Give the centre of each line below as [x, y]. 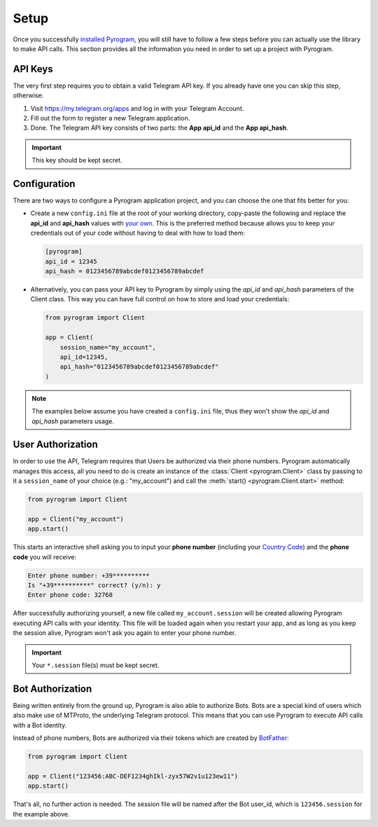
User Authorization [55, 445]
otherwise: [28, 95]
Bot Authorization [52, 689]
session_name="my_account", [108, 347]
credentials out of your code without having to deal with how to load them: [138, 233]
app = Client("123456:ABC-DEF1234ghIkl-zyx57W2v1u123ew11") [133, 776]
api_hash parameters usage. [73, 421]
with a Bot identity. [40, 725]
